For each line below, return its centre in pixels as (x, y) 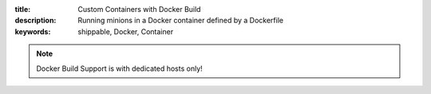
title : (23, 9)
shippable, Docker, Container (126, 31)
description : (36, 21)
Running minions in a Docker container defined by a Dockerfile (180, 21)
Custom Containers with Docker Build (139, 9)
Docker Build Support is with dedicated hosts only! (119, 69)
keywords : (33, 31)
